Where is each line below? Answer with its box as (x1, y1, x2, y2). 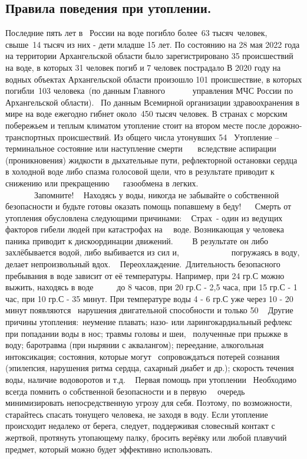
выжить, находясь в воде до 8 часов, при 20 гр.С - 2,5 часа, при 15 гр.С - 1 (5, 281, 298, 293)
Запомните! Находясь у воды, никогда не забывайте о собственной (34, 188, 279, 201)
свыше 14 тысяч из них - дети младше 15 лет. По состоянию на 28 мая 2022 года (5, 38, 300, 50)
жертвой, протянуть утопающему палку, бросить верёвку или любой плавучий (5, 431, 287, 443)
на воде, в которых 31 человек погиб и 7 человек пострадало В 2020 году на (5, 61, 281, 73)
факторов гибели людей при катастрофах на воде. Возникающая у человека (5, 223, 284, 235)
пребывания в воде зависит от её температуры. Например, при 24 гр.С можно (5, 269, 285, 281)
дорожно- (268, 119, 302, 131)
